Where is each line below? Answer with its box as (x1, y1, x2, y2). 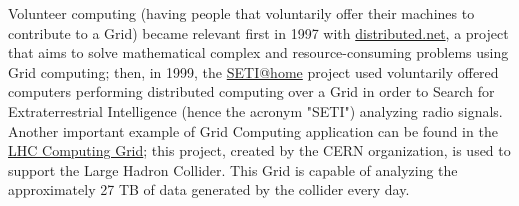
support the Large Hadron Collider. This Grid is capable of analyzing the (8, 159, 458, 180)
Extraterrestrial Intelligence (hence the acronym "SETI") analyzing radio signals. (8, 100, 503, 121)
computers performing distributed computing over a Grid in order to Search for (8, 81, 495, 102)
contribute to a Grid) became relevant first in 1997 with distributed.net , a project (8, 22, 509, 43)
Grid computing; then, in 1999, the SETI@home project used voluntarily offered (8, 61, 499, 82)
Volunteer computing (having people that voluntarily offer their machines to (8, 3, 475, 23)
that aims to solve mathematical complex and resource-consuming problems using (8, 42, 509, 63)
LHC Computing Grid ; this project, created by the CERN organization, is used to (8, 140, 511, 161)
